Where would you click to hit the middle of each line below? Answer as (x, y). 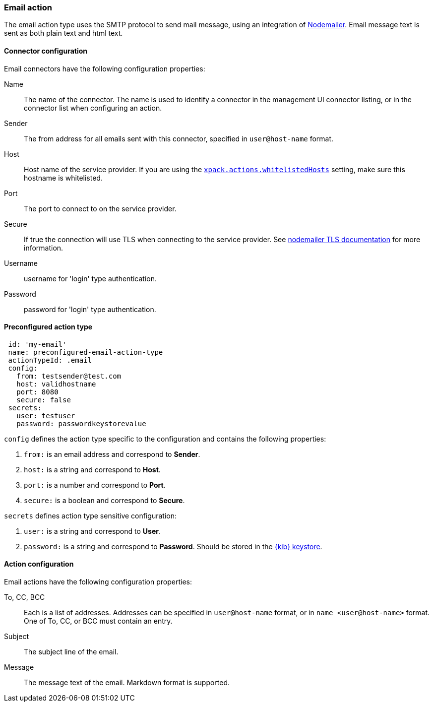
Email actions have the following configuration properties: (98, 582)
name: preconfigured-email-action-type (86, 352)
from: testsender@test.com (69, 376)
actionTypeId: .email (50, 360)
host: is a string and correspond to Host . (92, 469)
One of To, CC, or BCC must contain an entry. (98, 621)
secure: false (44, 400)
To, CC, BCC (25, 597)
